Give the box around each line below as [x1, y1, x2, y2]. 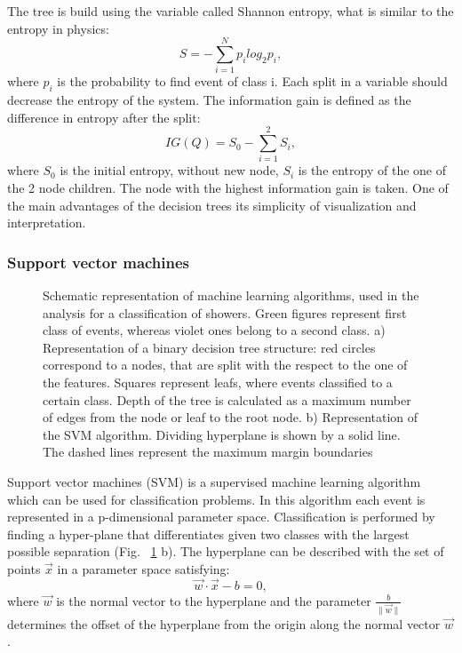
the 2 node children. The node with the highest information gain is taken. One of [7, 179, 449, 197]
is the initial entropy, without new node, [60, 161, 279, 179]
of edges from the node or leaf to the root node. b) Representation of [43, 408, 418, 426]
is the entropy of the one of [298, 161, 446, 179]
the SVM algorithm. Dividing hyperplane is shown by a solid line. [43, 425, 401, 443]
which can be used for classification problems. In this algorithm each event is [7, 490, 426, 508]
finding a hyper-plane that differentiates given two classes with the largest [7, 524, 410, 543]
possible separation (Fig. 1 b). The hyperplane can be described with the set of [7, 542, 444, 561]
